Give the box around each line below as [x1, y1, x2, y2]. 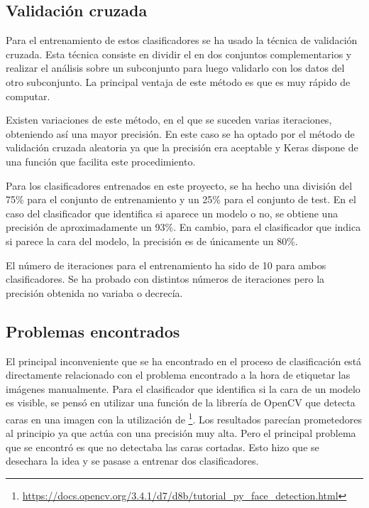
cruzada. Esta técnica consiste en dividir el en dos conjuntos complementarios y [6, 46, 352, 61]
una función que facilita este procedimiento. [6, 153, 196, 168]
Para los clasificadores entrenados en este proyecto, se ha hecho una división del [6, 178, 353, 193]
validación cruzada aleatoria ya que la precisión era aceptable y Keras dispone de [6, 140, 358, 155]
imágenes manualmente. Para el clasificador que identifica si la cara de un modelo [6, 381, 360, 396]
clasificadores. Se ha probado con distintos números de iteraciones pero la [6, 271, 325, 286]
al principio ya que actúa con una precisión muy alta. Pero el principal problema [6, 426, 356, 441]
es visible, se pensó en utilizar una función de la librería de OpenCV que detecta [6, 395, 356, 410]
